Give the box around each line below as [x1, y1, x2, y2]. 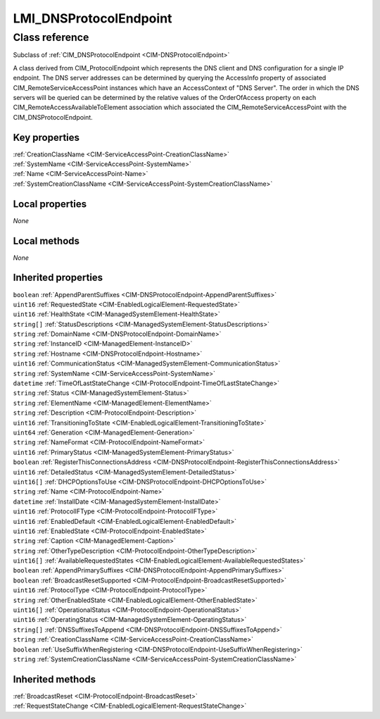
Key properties [13, 131, 80, 144]
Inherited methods [13, 673, 96, 685]
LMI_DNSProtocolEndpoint [13, 11, 172, 26]
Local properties [13, 198, 87, 210]
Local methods [13, 235, 80, 246]
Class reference [13, 31, 89, 44]
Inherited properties [13, 272, 103, 284]
